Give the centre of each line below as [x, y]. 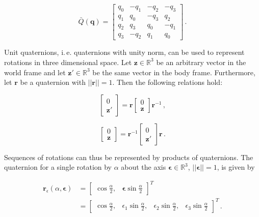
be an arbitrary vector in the [201, 62]
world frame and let [35, 72]
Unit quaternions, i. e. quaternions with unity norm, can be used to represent [124, 52]
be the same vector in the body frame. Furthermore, [174, 72]
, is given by [236, 167]
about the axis [144, 167]
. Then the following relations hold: [167, 82]
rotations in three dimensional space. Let [68, 62]
